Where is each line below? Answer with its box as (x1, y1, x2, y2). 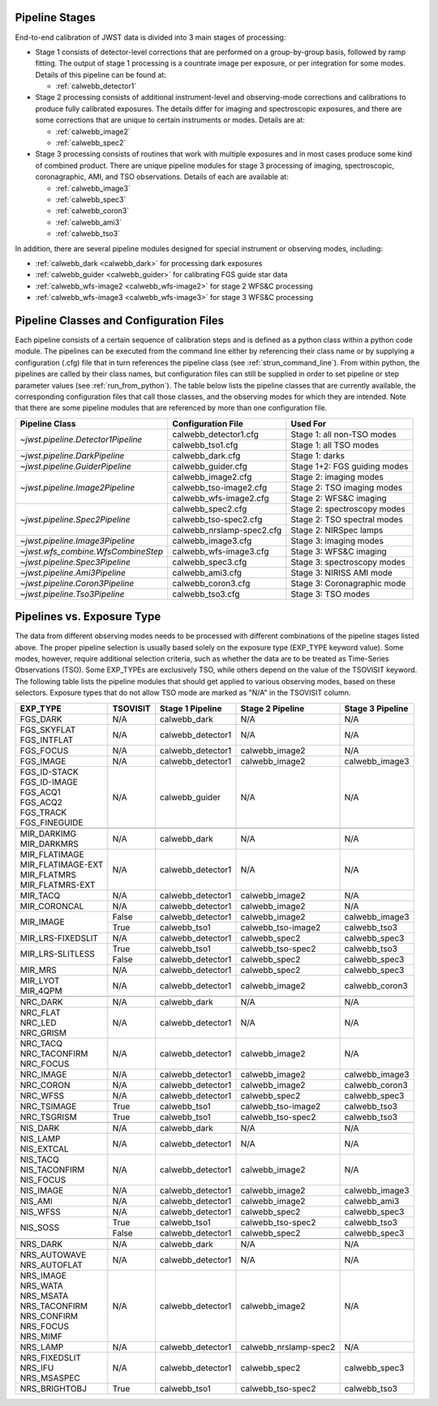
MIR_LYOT (19, 975, 60, 986)
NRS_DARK (19, 1238, 63, 1250)
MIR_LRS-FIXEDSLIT (19, 932, 99, 944)
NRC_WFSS (19, 1090, 65, 1101)
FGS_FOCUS (19, 744, 69, 756)
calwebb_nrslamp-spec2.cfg (172, 524, 282, 535)
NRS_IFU (19, 1362, 54, 1374)
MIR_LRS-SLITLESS (19, 949, 95, 960)
